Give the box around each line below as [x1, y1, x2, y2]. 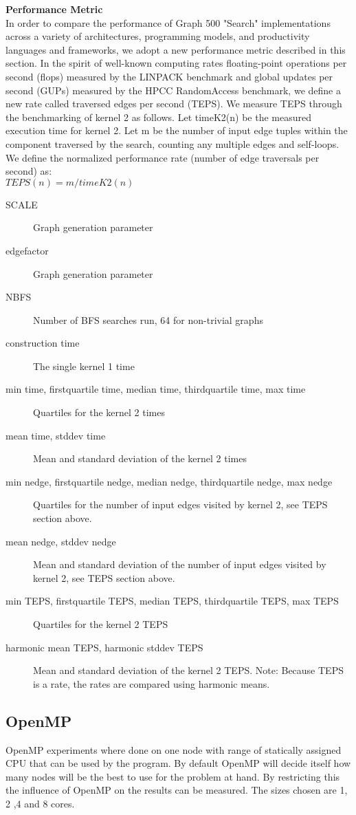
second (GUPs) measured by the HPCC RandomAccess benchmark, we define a [5, 83, 341, 97]
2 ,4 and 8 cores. [5, 796, 75, 810]
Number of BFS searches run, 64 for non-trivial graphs [33, 312, 263, 327]
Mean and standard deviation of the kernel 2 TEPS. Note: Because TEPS [33, 663, 344, 677]
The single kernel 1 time [33, 358, 135, 373]
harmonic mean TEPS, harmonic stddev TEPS [5, 640, 203, 654]
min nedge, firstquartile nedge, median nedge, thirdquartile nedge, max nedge [5, 474, 333, 488]
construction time [5, 336, 80, 350]
